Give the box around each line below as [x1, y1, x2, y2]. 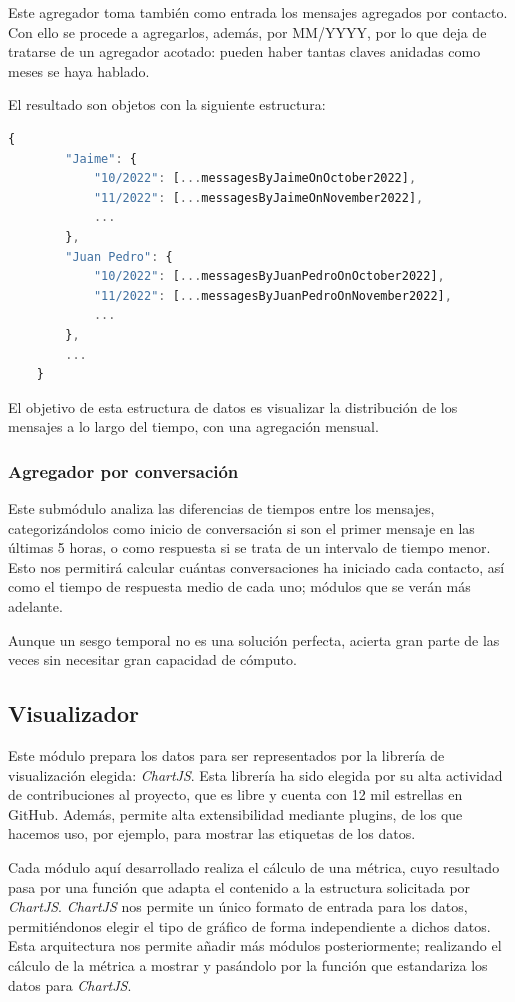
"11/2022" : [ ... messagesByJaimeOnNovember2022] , [93, 190, 424, 205]
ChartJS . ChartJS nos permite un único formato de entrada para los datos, [8, 896, 468, 917]
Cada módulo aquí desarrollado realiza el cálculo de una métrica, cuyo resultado [8, 857, 500, 878]
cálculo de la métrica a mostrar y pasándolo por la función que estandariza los [8, 954, 488, 975]
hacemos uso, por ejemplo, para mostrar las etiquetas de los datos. [8, 823, 416, 844]
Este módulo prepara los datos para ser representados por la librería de [8, 745, 445, 766]
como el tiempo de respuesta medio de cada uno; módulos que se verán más [8, 576, 471, 597]
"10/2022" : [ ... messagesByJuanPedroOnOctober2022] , [93, 269, 445, 284]
